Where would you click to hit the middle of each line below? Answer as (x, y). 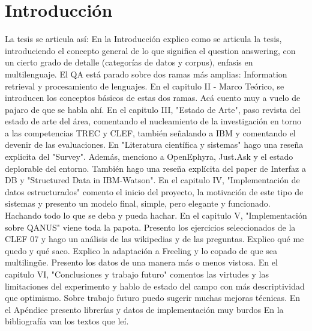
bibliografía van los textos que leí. (67, 321)
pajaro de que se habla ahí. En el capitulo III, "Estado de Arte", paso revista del (153, 109)
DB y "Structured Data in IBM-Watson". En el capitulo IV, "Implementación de (152, 180)
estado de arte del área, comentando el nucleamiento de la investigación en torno (153, 121)
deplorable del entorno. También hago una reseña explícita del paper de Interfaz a (155, 168)
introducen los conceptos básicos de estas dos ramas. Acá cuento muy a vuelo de (153, 98)
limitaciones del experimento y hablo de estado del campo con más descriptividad (155, 286)
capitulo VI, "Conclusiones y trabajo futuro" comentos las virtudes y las (137, 274)
